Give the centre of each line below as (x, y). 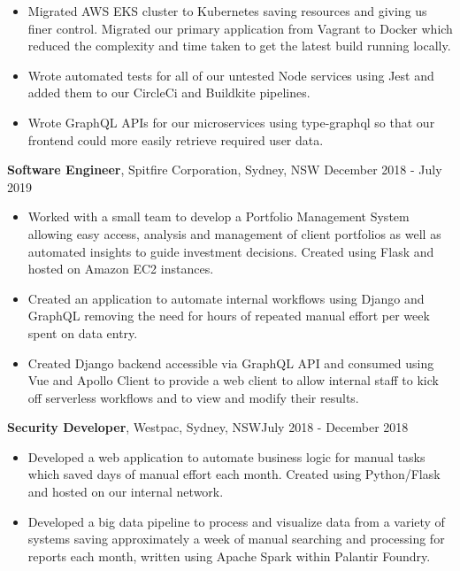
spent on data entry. (83, 332)
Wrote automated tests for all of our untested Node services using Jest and (231, 75)
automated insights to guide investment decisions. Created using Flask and (231, 251)
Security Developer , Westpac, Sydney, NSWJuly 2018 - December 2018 (208, 427)
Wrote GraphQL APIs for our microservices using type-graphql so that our (231, 122)
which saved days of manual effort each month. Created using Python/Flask (234, 474)
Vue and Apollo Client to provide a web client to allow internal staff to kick (233, 380)
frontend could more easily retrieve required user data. (176, 139)
